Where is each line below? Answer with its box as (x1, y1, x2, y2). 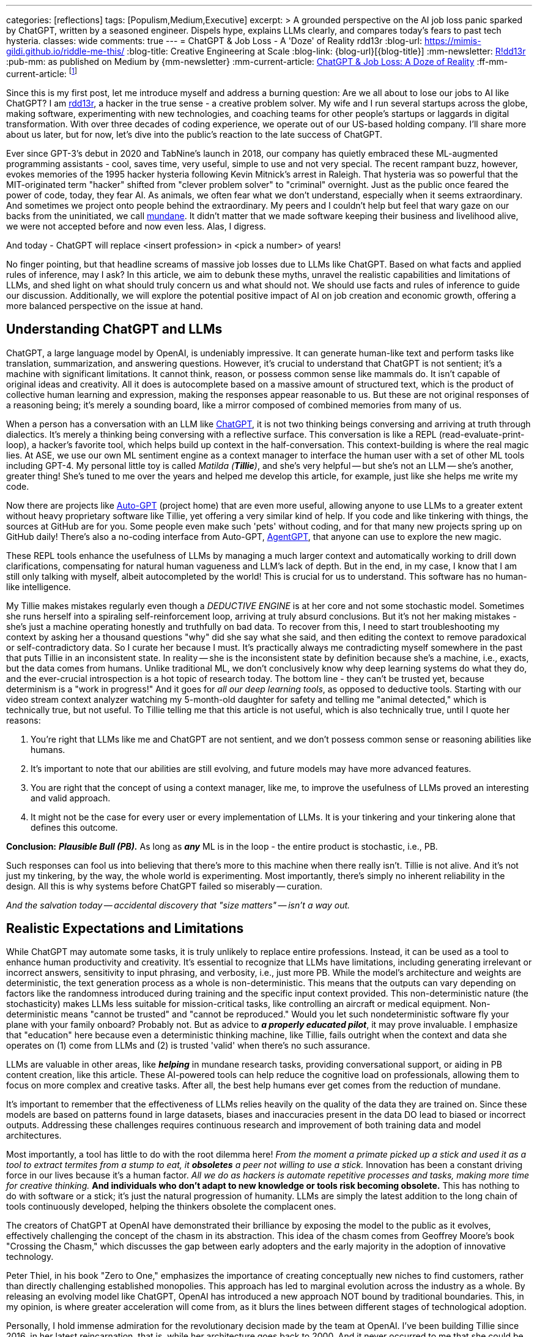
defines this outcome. (31, 822, 118, 833)
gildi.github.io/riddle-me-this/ (6, 46, 125, 56)
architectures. (6, 1130, 62, 1141)
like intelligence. (6, 581, 71, 592)
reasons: (6, 714, 41, 725)
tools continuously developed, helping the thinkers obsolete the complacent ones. (6, 1201, 336, 1212)
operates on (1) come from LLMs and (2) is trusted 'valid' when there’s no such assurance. (6, 1040, 370, 1051)
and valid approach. (31, 792, 111, 803)
